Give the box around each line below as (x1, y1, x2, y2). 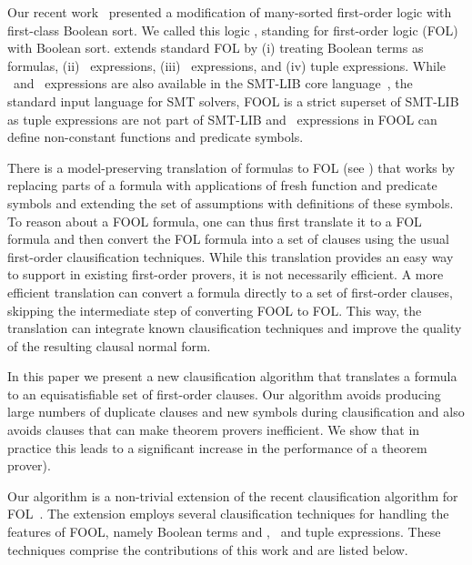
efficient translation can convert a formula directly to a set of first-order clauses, (7, 282, 453, 301)
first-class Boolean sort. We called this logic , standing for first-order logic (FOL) (7, 20, 458, 39)
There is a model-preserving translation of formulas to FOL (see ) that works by (7, 157, 456, 177)
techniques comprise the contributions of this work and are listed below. (7, 540, 408, 559)
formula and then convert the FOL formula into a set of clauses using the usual (7, 229, 449, 248)
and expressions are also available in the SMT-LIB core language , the (13, 74, 413, 93)
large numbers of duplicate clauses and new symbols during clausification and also (7, 402, 465, 421)
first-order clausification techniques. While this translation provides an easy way (7, 247, 454, 266)
